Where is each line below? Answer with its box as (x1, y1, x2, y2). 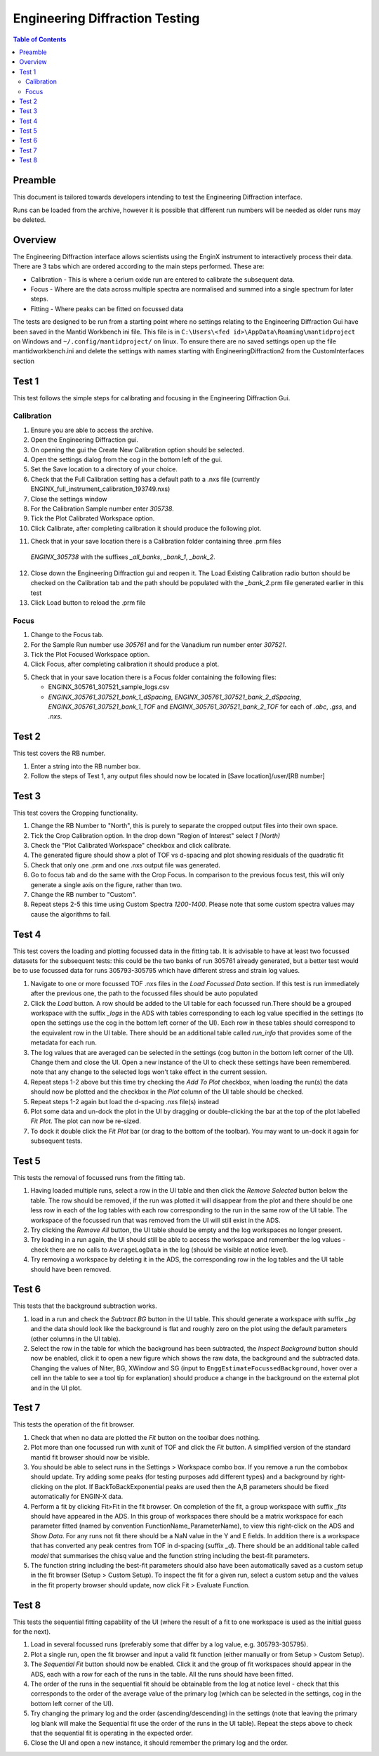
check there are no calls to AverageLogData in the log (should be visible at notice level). (30, 1245, 288, 1254)
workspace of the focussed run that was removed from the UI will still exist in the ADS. (30, 1216, 281, 1224)
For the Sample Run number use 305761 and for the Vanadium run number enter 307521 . (30, 640, 287, 649)
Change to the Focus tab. (30, 631, 104, 639)
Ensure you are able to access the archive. (30, 426, 154, 434)
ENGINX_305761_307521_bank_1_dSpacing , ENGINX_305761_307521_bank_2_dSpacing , (48, 693, 302, 701)
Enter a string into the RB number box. (30, 762, 141, 771)
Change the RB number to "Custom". (30, 891, 137, 899)
